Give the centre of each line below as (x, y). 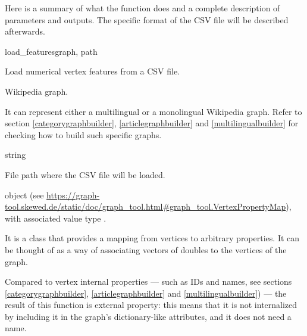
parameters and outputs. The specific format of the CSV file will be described (147, 19)
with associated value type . (56, 218)
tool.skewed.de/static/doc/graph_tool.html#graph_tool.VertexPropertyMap (145, 206)
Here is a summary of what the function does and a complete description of (142, 8)
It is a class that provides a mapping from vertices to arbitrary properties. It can (152, 238)
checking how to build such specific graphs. (83, 134)
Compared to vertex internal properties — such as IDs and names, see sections (148, 281)
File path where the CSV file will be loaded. (85, 174)
